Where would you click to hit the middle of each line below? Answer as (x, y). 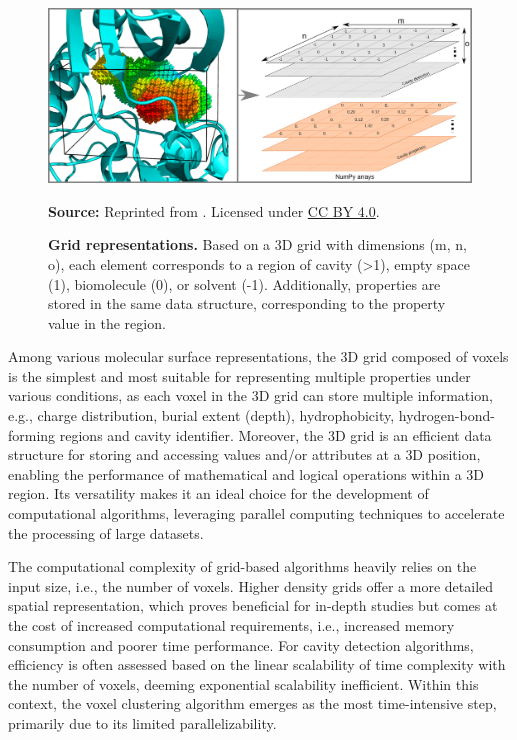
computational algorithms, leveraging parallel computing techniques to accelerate (256, 513)
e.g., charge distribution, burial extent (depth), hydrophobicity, (201, 415)
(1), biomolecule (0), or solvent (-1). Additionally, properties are (244, 283)
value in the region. (107, 322)
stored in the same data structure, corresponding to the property (247, 303)
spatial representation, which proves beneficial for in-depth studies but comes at (253, 605)
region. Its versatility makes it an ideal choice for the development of (218, 493)
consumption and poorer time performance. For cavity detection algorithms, (241, 644)
